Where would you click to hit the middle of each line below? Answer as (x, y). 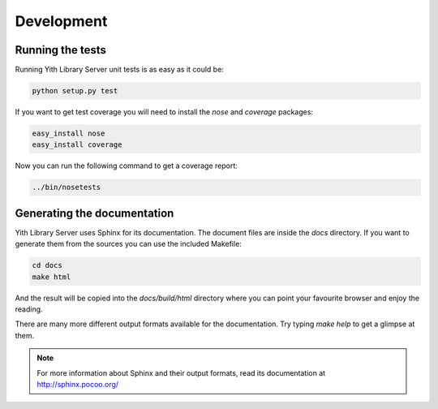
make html (52, 277)
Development (61, 21)
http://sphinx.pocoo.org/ (78, 384)
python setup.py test (75, 91)
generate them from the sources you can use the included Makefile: (129, 244)
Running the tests (61, 50)
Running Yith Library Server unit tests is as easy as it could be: (120, 70)
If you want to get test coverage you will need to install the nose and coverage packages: (164, 112)
